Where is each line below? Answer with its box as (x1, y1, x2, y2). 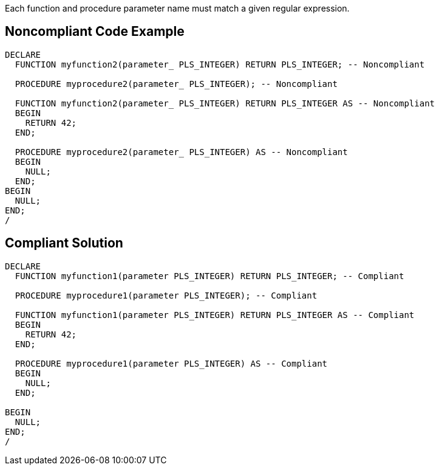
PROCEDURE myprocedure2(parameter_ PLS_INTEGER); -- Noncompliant (15, 78, 338, 89)
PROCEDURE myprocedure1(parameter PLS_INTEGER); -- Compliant (15, 290, 318, 300)
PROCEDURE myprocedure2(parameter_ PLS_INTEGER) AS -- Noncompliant (15, 147, 348, 157)
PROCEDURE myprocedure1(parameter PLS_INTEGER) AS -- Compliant (15, 358, 328, 368)
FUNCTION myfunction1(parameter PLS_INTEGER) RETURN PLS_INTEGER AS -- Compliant (15, 309, 415, 320)
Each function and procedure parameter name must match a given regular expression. (5, 3, 350, 13)
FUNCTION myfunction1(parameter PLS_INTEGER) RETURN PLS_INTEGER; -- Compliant (15, 271, 404, 281)
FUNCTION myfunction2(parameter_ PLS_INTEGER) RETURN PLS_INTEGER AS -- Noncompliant (15, 98, 435, 108)
